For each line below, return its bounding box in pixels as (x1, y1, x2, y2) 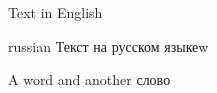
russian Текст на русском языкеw (8, 35, 209, 56)
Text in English (8, 2, 103, 22)
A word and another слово (8, 69, 171, 90)
